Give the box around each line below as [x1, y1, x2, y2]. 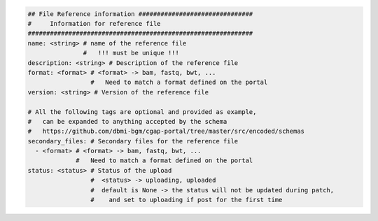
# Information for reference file [27, 20, 161, 27]
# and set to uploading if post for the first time [90, 196, 283, 204]
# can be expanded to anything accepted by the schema [27, 117, 227, 125]
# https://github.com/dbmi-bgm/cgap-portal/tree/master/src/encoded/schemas [27, 127, 304, 136]
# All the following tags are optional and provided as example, [27, 108, 257, 115]
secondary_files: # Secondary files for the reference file [27, 137, 239, 145]
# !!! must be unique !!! [83, 49, 180, 57]
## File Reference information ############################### [27, 10, 253, 17]
